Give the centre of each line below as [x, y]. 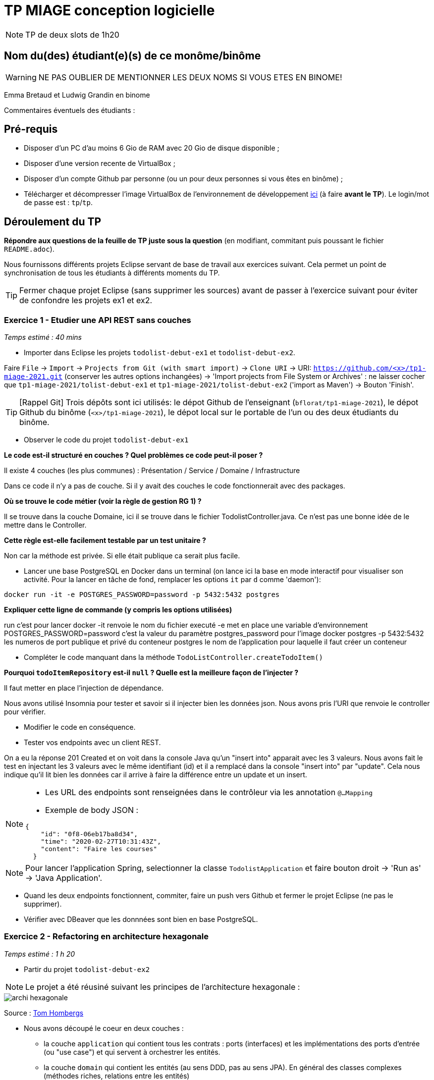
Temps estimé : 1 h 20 [40, 954]
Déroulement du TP [53, 221]
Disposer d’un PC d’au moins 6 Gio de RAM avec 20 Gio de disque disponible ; [152, 148]
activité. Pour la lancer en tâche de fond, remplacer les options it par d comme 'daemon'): [172, 580]
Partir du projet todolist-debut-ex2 [87, 969]
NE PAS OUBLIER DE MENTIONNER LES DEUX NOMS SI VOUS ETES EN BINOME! [190, 77]
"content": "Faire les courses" [99, 849]
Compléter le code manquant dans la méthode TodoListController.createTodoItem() [173, 657]
